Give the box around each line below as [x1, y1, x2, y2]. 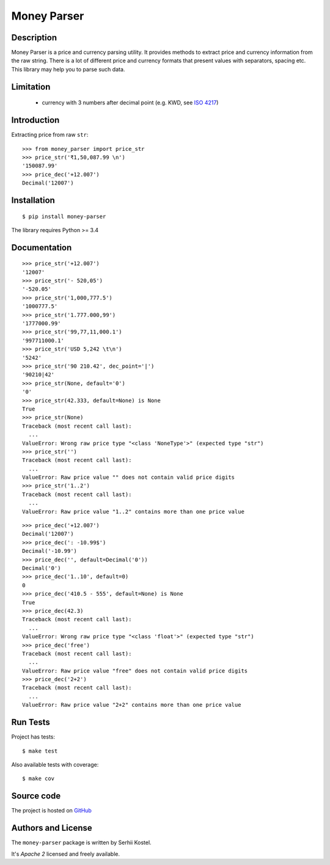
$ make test [22, 747, 58, 754]
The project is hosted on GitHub [11, 807, 92, 814]
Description [11, 32, 57, 43]
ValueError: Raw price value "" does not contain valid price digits [22, 474, 235, 481]
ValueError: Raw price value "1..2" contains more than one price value [22, 508, 244, 515]
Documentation [11, 242, 72, 253]
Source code [11, 791, 61, 801]
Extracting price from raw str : [11, 131, 89, 139]
